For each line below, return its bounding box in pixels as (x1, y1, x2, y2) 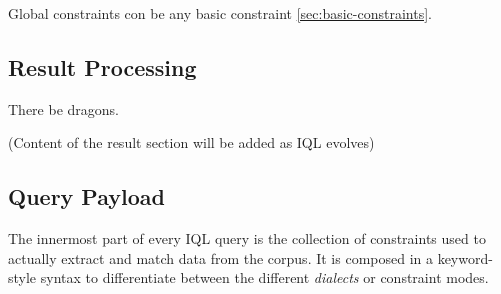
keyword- (437, 247, 493, 268)
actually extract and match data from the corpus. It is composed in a (8, 247, 433, 268)
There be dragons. (8, 98, 119, 119)
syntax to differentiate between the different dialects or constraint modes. (40, 267, 489, 288)
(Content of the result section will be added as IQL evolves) (8, 132, 375, 153)
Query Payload (8, 181, 165, 212)
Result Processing (8, 51, 197, 82)
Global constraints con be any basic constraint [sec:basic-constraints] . (8, 3, 432, 23)
